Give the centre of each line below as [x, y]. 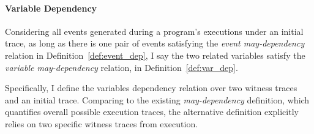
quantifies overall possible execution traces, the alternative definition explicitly [152, 112]
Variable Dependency [51, 8]
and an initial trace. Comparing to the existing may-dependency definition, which [157, 99]
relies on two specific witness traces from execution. [102, 123]
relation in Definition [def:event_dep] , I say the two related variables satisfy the [155, 55]
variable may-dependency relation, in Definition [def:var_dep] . [121, 67]
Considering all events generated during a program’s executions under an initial [154, 31]
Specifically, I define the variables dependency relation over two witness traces [151, 88]
